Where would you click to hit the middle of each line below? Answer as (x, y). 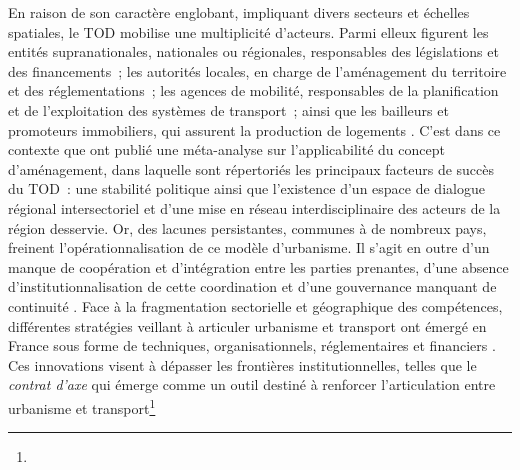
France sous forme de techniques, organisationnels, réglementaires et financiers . (252, 345)
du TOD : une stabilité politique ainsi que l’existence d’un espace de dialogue (246, 188)
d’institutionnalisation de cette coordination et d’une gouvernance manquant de (252, 286)
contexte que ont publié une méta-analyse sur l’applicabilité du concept (226, 149)
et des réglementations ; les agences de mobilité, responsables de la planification (253, 90)
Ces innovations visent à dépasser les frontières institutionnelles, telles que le (242, 364)
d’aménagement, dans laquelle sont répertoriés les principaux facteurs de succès (251, 168)
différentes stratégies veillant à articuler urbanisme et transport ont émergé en (247, 325)
